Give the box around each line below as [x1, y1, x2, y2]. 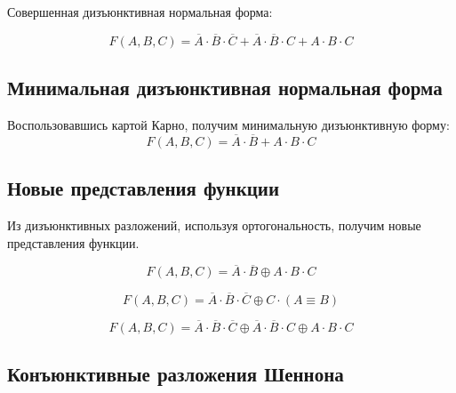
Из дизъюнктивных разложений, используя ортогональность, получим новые [7, 216, 421, 235]
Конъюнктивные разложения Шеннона [7, 360, 344, 388]
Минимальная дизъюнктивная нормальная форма [7, 74, 443, 101]
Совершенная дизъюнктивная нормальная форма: [7, 3, 273, 20]
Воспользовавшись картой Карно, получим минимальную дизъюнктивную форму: [7, 116, 450, 134]
